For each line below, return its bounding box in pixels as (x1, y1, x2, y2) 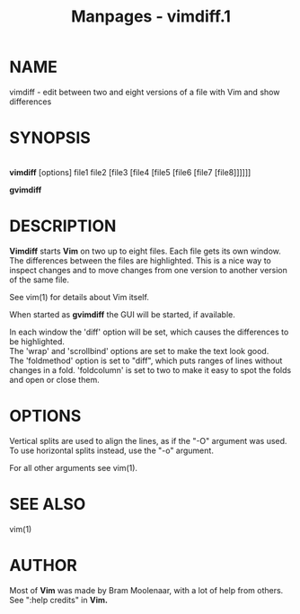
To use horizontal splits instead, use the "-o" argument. (9, 445, 214, 456)
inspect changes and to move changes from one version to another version (9, 264, 287, 275)
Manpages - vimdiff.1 (71, 6, 231, 27)
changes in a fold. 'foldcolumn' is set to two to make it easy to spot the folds (9, 364, 292, 375)
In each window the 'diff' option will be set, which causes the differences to (9, 326, 289, 337)
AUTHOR (9, 555, 78, 575)
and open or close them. (9, 374, 101, 385)
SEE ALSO (9, 494, 86, 514)
